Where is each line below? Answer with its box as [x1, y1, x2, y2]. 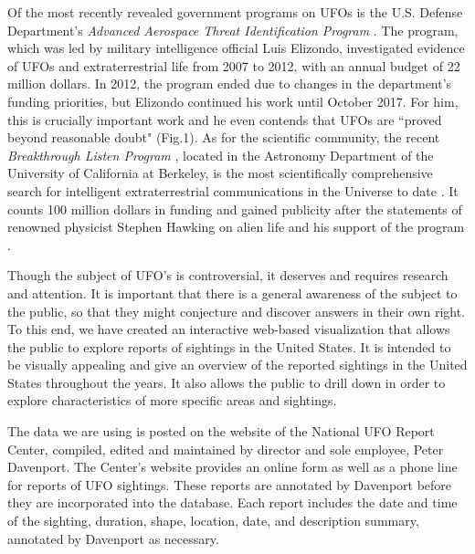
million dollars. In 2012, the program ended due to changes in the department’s [7, 74, 452, 93]
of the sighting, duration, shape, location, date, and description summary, [7, 511, 419, 530]
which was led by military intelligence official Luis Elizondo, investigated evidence [7, 38, 465, 57]
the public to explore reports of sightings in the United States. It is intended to [7, 337, 451, 356]
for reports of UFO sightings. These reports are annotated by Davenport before [7, 475, 452, 494]
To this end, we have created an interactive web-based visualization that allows [7, 319, 450, 339]
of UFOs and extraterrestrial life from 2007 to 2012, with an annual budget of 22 [7, 56, 460, 75]
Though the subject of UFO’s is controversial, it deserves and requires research [7, 266, 449, 285]
